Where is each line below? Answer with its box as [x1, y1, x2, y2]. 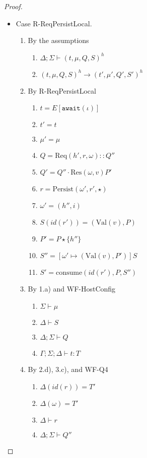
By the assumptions [28, 35, 89, 46]
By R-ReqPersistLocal [28, 85, 96, 96]
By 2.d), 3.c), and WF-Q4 [28, 363, 108, 374]
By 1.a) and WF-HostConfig [28, 283, 116, 294]
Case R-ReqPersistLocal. [16, 18, 92, 28]
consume [56, 269, 83, 277]
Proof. [4, 1, 23, 11]
